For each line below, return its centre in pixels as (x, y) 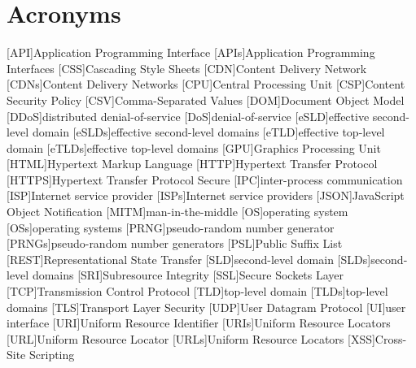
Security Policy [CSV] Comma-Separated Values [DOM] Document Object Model (206, 100)
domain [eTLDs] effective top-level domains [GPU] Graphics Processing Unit (194, 147)
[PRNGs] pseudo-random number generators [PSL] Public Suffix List (175, 243)
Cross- (391, 338)
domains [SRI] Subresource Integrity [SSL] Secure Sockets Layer (188, 275)
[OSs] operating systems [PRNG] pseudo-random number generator (171, 227)
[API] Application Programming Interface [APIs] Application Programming (191, 52)
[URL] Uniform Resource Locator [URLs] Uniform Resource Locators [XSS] (191, 338)
